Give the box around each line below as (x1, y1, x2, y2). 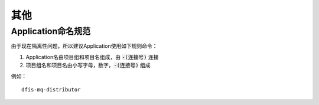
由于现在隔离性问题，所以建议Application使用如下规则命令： (11, 42, 158, 50)
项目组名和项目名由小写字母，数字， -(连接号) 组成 (25, 62, 151, 69)
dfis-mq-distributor (21, 86, 81, 93)
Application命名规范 (11, 26, 91, 37)
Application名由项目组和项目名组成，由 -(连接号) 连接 (25, 53, 159, 60)
